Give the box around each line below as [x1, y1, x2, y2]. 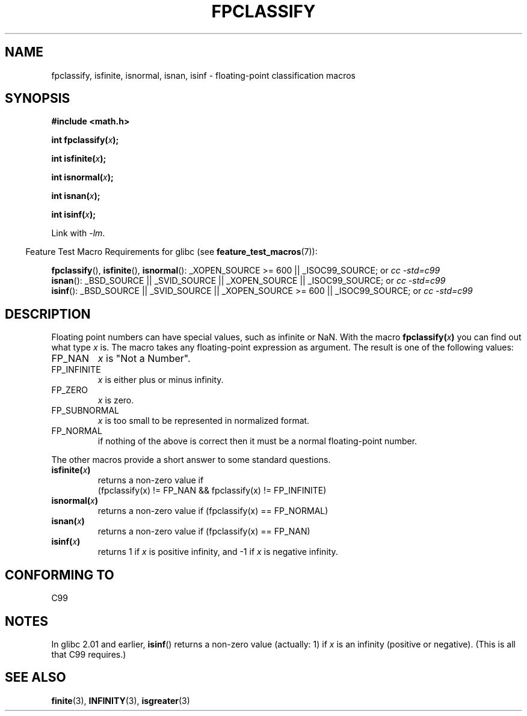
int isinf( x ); [51, 209, 96, 220]
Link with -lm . [51, 228, 105, 239]
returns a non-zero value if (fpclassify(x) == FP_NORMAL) [97, 506, 328, 516]
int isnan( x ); [51, 191, 100, 201]
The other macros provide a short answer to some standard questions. [51, 454, 331, 465]
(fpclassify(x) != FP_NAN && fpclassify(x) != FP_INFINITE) [97, 485, 327, 496]
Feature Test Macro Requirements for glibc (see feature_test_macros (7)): [25, 246, 318, 257]
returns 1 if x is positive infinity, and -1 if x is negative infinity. [97, 546, 338, 557]
